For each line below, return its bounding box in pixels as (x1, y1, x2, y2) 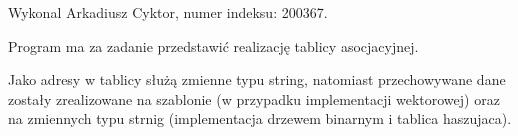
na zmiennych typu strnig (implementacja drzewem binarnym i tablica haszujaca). (8, 108, 512, 129)
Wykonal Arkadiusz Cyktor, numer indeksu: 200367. (8, 2, 328, 22)
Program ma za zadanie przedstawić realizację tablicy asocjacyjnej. (8, 35, 419, 56)
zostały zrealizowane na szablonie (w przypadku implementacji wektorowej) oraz (8, 88, 500, 109)
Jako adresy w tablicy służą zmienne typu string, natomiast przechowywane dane (8, 69, 506, 90)
